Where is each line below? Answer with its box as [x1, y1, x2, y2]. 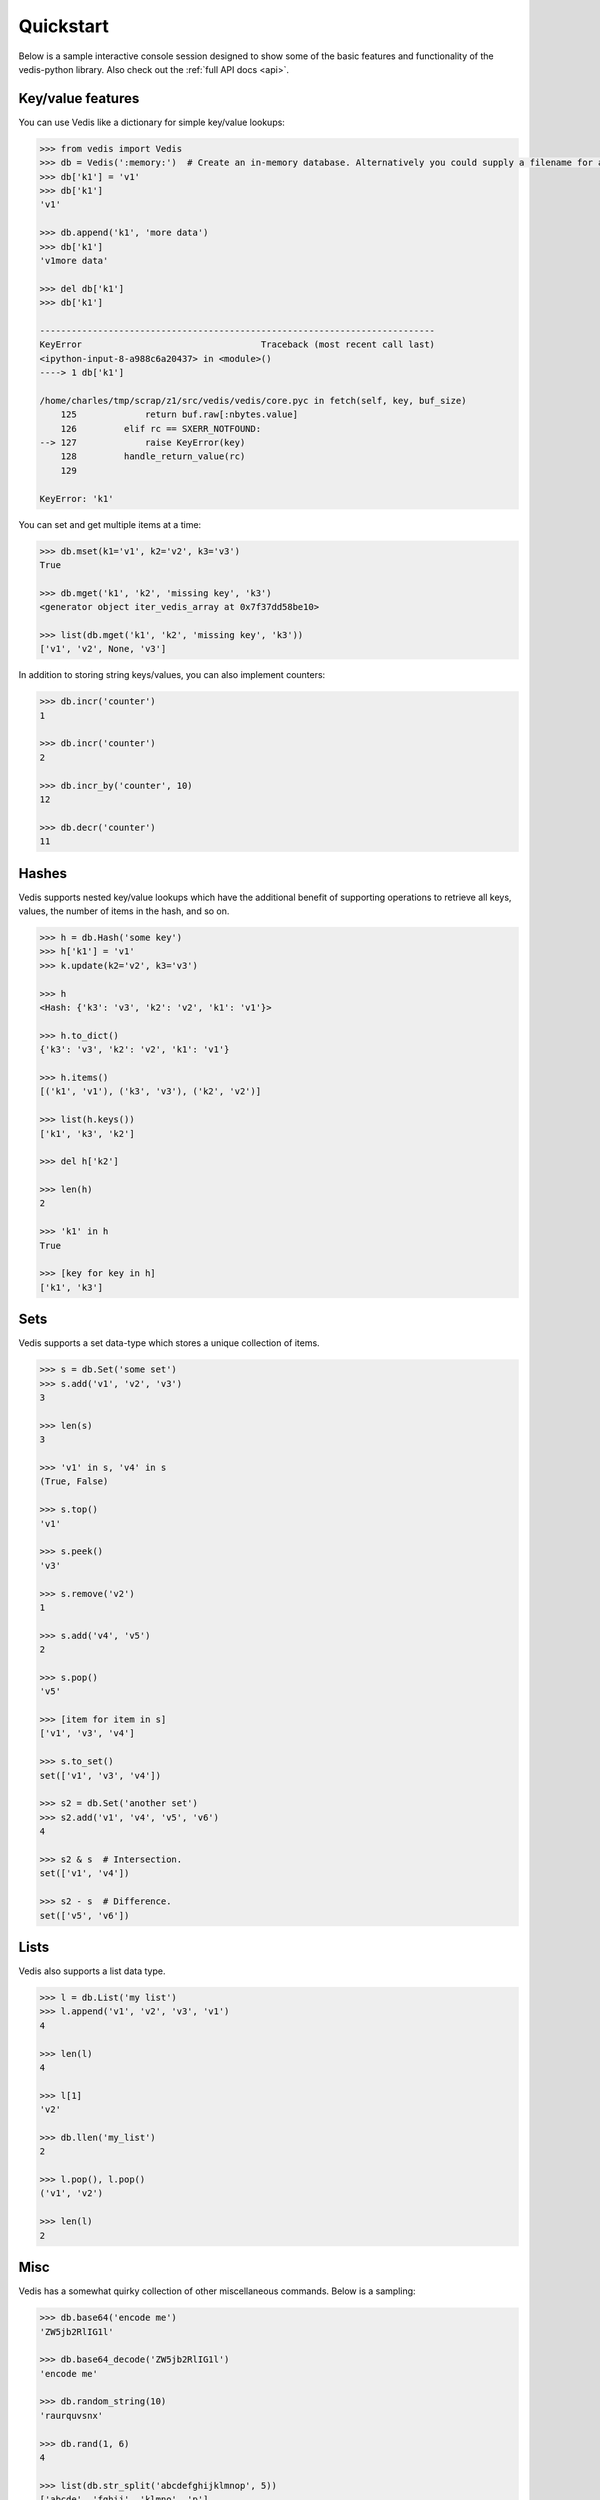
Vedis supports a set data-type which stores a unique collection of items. [18, 1337, 320, 1349]
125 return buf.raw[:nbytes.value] [60, 409, 299, 420]
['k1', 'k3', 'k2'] [39, 1128, 135, 1139]
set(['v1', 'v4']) [39, 1868, 130, 1879]
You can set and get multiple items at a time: [18, 518, 202, 530]
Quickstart [18, 15, 110, 37]
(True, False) [39, 1476, 109, 1487]
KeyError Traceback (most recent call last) [39, 339, 435, 350]
